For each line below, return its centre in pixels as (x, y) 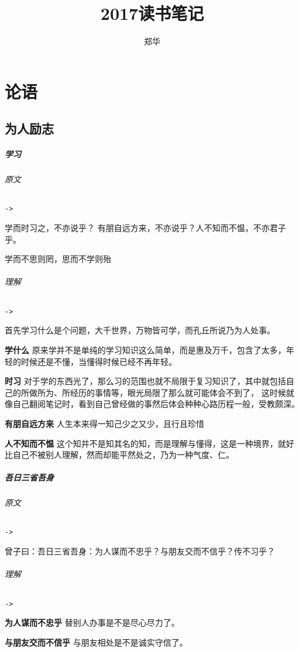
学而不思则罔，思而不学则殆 (58, 259)
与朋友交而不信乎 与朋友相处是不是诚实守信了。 (96, 642)
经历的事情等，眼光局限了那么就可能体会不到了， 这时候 (178, 392)
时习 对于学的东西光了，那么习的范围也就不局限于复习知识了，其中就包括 (145, 381)
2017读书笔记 (152, 13)
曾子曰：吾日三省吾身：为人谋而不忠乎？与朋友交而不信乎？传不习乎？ (140, 551)
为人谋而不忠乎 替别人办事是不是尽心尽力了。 (92, 622)
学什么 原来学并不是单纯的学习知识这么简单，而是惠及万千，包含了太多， (145, 349)
